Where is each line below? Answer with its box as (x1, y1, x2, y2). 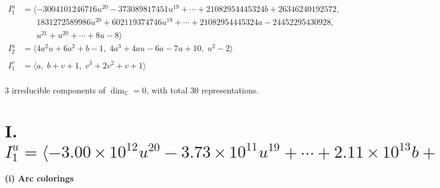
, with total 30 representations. (146, 83, 259, 96)
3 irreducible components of (5, 83, 106, 96)
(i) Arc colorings (5, 172, 74, 184)
